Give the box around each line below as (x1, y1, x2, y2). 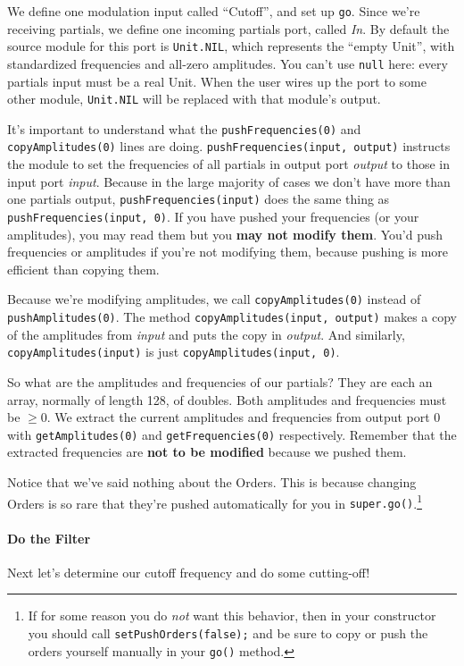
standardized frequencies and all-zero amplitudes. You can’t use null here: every (7, 54, 448, 72)
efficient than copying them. (7, 259, 160, 278)
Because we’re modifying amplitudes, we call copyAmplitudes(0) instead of (7, 290, 421, 308)
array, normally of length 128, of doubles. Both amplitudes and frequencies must (7, 390, 447, 409)
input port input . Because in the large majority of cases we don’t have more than (7, 172, 451, 190)
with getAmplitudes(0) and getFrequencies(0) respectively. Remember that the (7, 425, 457, 443)
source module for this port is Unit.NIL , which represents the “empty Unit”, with (7, 37, 455, 55)
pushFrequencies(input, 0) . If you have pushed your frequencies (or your (7, 207, 419, 225)
